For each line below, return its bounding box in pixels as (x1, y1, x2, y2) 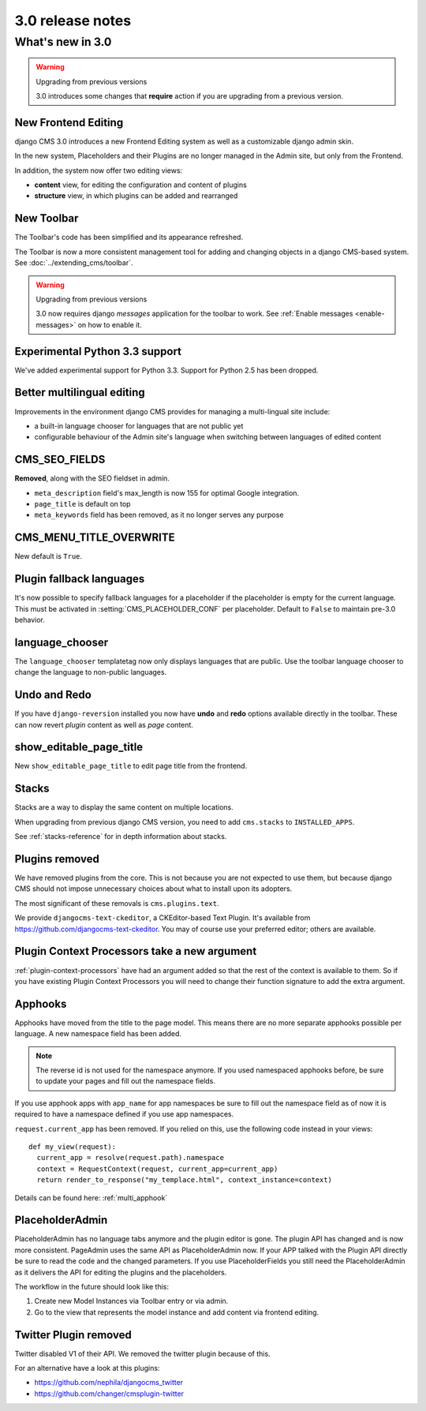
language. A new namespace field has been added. (14, 1029, 181, 1039)
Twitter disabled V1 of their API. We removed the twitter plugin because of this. (14, 1349, 271, 1358)
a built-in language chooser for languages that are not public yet (34, 421, 244, 430)
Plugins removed (14, 852, 100, 866)
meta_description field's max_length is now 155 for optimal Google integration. (34, 488, 300, 497)
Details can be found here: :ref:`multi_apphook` (14, 1192, 168, 1203)
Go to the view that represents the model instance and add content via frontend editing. (34, 1307, 319, 1317)
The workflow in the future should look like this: (14, 1282, 170, 1291)
